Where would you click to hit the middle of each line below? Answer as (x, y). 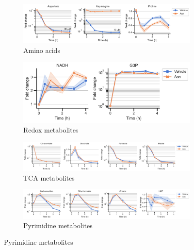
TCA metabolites (49, 177)
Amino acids (42, 50)
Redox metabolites (51, 130)
